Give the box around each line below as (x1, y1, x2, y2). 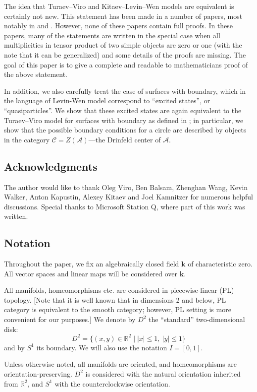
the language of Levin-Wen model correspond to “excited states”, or (4, 95, 210, 106)
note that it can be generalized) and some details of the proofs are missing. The (4, 49, 246, 60)
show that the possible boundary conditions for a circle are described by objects (4, 125, 247, 135)
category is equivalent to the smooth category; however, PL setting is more (4, 304, 231, 315)
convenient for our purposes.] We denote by (4, 314, 136, 325)
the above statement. (4, 69, 68, 79)
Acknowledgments (4, 158, 98, 174)
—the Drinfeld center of (88, 134, 161, 144)
